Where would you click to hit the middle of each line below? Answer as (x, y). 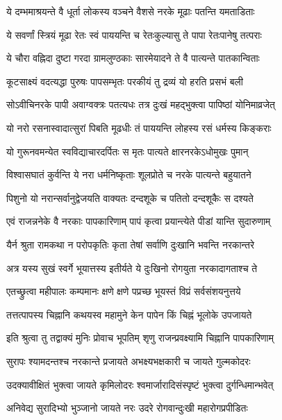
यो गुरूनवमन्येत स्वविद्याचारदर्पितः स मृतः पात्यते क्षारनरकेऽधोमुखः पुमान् (127, 151)
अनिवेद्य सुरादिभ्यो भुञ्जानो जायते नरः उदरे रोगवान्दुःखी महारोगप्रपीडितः (127, 408)
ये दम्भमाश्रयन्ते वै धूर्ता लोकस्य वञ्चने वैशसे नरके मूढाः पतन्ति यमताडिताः (131, 11)
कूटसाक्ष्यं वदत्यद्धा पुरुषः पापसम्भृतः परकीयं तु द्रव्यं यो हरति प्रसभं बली (125, 81)
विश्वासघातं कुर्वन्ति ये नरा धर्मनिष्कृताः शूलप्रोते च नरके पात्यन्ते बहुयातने (129, 175)
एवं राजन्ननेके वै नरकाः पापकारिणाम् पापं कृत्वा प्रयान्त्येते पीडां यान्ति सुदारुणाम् (139, 221)
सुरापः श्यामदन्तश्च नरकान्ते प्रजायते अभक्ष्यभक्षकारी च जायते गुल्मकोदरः (128, 361)
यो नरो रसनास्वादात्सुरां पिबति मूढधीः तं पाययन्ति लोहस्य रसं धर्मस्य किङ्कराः (139, 127)
